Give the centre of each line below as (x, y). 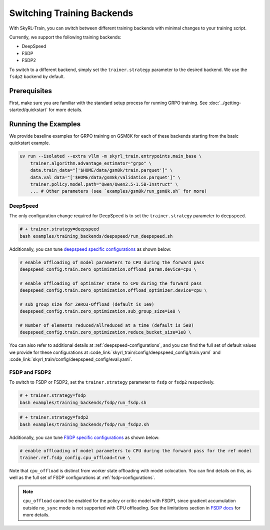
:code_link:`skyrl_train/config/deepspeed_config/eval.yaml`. (71, 359)
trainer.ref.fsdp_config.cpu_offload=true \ (75, 458)
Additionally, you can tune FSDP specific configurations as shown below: (84, 437)
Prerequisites (30, 91)
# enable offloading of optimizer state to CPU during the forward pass (111, 283)
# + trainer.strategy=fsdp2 (54, 417)
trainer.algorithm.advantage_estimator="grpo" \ (91, 163)
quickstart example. (29, 143)
